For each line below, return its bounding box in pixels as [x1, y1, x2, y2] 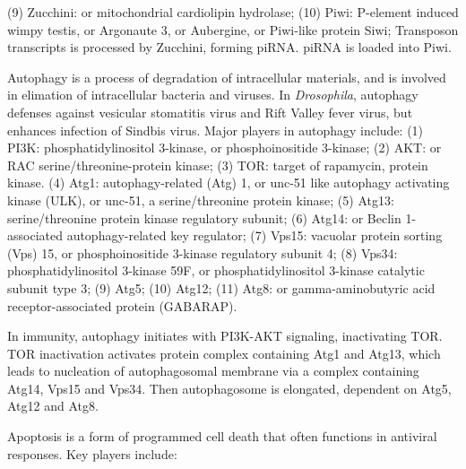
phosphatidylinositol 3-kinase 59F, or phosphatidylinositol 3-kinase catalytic [7, 261, 425, 280]
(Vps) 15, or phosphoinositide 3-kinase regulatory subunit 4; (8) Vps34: [7, 243, 398, 262]
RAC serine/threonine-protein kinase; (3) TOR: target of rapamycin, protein [7, 155, 428, 174]
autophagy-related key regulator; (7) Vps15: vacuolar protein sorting [66, 226, 443, 245]
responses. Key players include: [7, 444, 177, 463]
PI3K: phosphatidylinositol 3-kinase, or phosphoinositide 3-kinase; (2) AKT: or [7, 138, 442, 157]
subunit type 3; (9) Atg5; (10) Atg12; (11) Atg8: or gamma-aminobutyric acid [7, 278, 436, 297]
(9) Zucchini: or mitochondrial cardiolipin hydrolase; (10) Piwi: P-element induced [7, 3, 459, 21]
